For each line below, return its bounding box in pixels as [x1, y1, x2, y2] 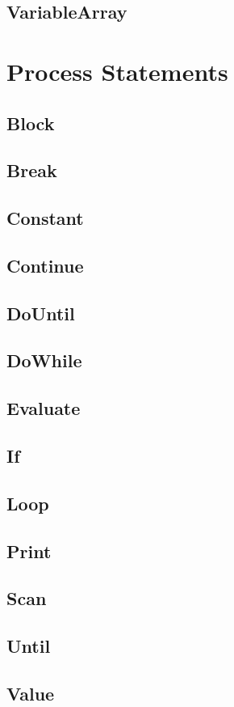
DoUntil [6, 300, 75, 325]
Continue [6, 252, 84, 277]
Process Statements [6, 54, 228, 87]
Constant [6, 205, 84, 231]
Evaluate [6, 396, 81, 421]
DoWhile [6, 348, 82, 373]
